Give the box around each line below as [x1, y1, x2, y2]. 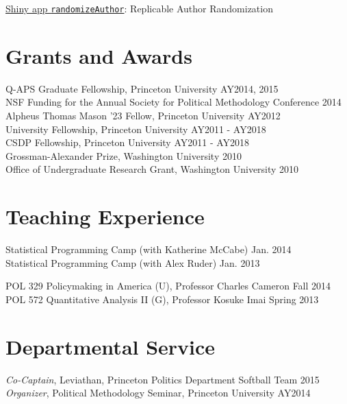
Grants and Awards [5, 41, 192, 69]
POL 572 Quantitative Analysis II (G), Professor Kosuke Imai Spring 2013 [5, 292, 319, 306]
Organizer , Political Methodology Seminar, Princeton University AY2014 [5, 385, 311, 400]
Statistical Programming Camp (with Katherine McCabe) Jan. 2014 [5, 242, 292, 257]
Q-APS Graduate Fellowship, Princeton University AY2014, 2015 [5, 81, 279, 95]
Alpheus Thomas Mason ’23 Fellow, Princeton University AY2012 [5, 108, 281, 122]
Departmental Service [5, 332, 216, 360]
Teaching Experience [5, 202, 205, 230]
